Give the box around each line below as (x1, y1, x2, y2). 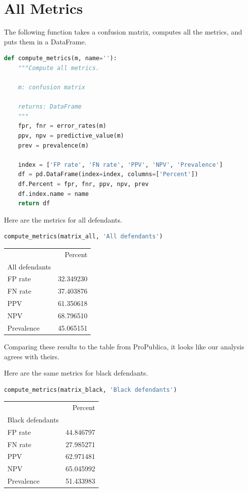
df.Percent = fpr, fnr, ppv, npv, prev (18, 181, 149, 188)
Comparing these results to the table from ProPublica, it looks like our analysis (4, 341, 245, 351)
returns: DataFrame (18, 103, 82, 111)
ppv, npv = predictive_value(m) (18, 132, 124, 140)
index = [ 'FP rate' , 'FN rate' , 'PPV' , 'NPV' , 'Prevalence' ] (18, 161, 223, 168)
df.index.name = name (18, 190, 89, 197)
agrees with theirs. (4, 351, 60, 361)
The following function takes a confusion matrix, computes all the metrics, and (4, 27, 242, 37)
